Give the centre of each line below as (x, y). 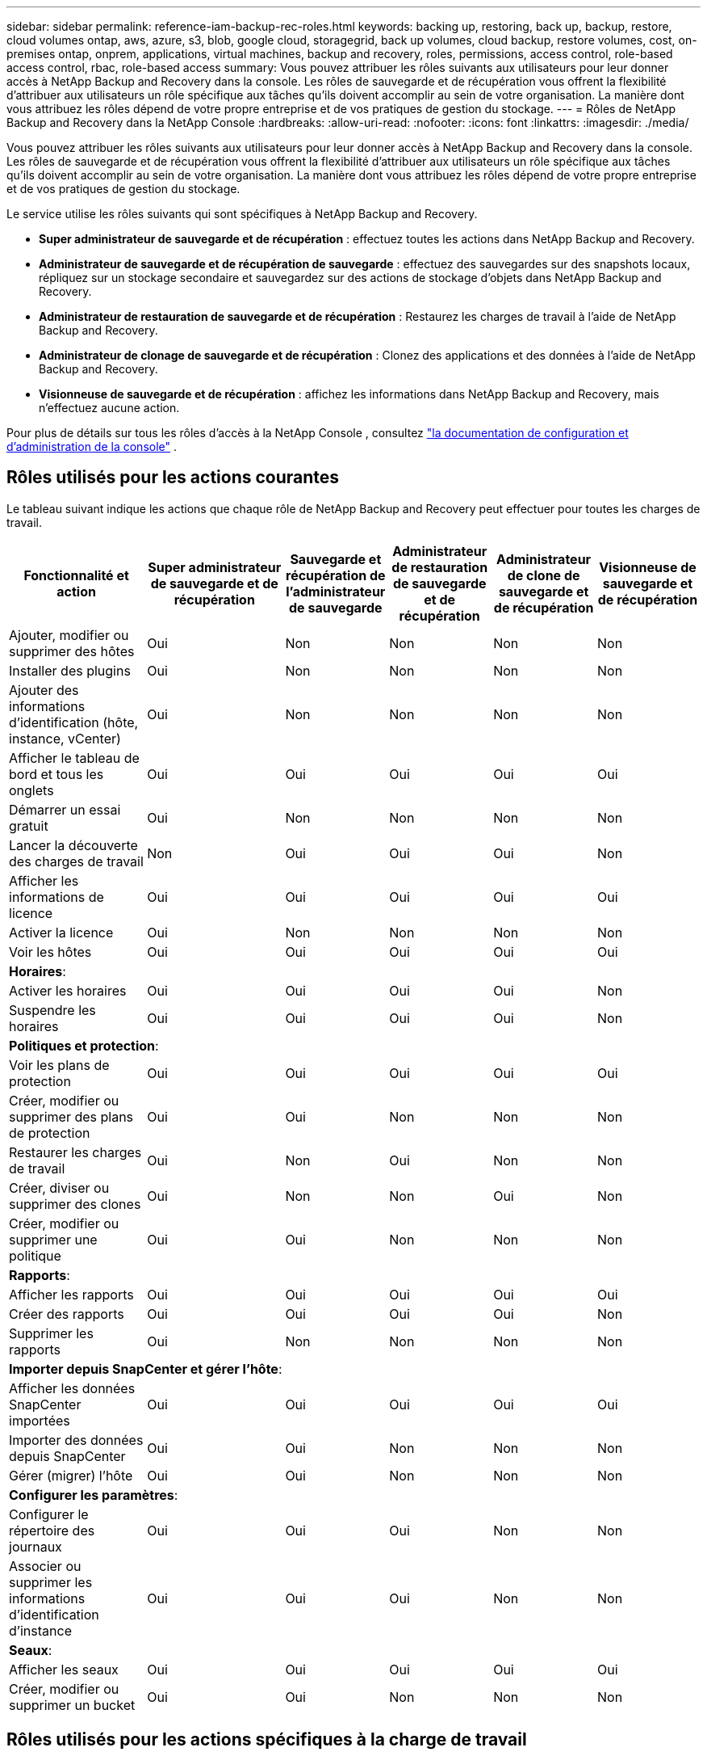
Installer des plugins (70, 670)
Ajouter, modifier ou (69, 635)
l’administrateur (336, 591)
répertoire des (52, 1530)
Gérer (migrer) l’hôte (71, 1475)
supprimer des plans (71, 1116)
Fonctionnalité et (76, 575)
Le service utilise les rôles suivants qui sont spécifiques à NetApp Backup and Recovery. (242, 214)
